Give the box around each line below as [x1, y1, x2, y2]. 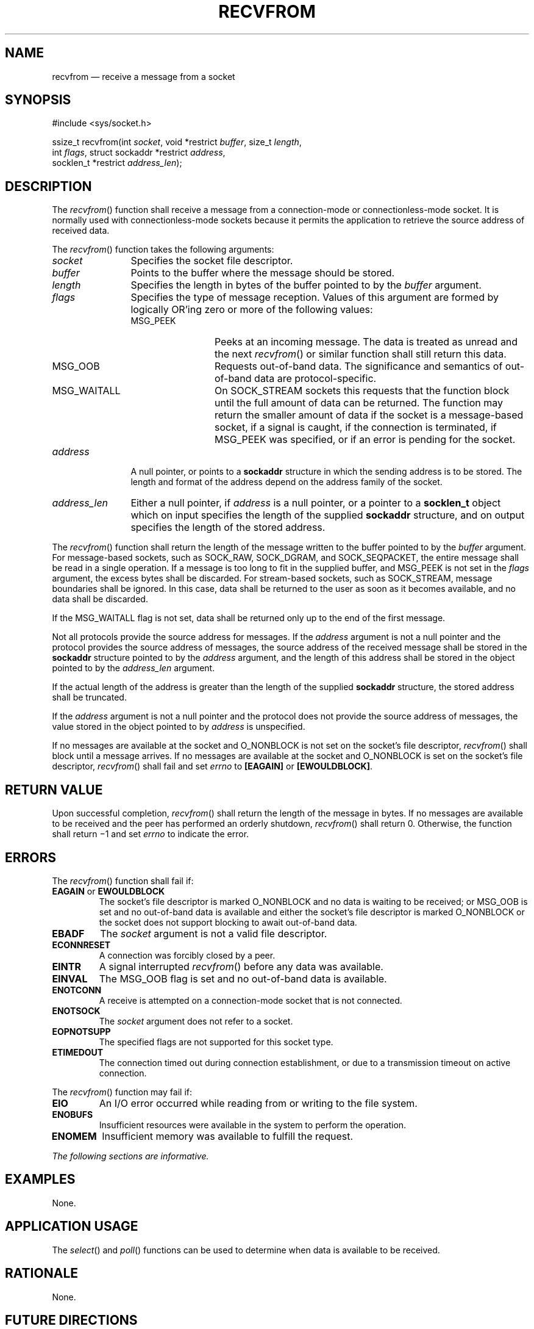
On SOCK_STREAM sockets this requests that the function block [214, 384, 510, 397]
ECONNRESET [52, 939, 111, 950]
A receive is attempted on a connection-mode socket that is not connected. [99, 995, 402, 1006]
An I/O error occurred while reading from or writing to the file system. [99, 1097, 418, 1109]
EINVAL [52, 972, 88, 985]
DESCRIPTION [5, 178, 92, 194]
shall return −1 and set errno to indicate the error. [52, 829, 249, 840]
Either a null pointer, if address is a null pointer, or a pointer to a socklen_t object [130, 497, 501, 510]
